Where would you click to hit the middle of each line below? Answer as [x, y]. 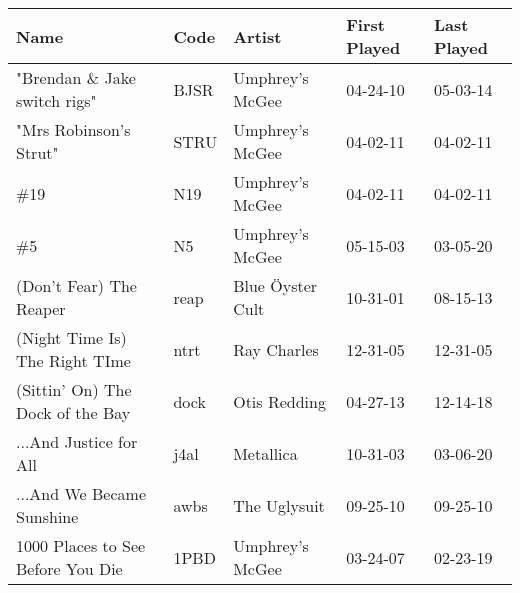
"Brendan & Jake [76, 77]
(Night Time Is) [71, 337]
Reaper [41, 308]
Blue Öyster [275, 285]
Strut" [37, 152]
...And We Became [81, 493]
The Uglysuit [279, 505]
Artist [257, 36]
